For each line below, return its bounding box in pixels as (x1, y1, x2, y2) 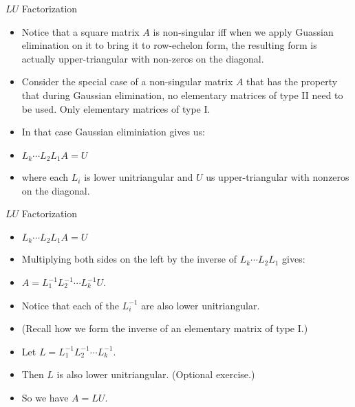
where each (21, 170, 69, 184)
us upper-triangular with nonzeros (206, 170, 349, 184)
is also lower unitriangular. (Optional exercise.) (56, 367, 255, 382)
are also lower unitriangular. (141, 298, 260, 312)
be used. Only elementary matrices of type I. (21, 101, 211, 115)
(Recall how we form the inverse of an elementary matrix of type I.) (21, 321, 308, 335)
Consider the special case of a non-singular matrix (21, 74, 233, 89)
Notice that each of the (21, 298, 119, 312)
